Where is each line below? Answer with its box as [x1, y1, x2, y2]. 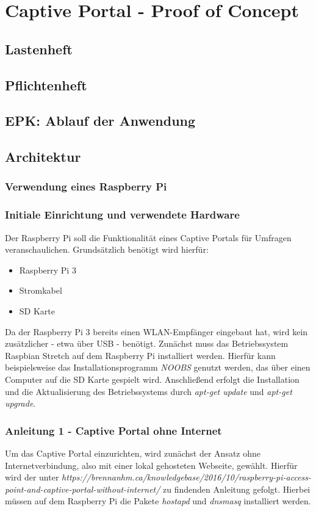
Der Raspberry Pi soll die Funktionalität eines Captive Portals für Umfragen [5, 231, 292, 244]
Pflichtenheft [5, 75, 87, 94]
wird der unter [5, 471, 59, 484]
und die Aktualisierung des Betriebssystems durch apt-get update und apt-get [5, 385, 292, 397]
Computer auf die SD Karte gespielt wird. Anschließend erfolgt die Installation [5, 372, 300, 385]
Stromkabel [19, 284, 62, 297]
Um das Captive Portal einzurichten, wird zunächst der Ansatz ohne [5, 446, 261, 459]
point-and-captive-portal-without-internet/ [5, 482, 160, 495]
